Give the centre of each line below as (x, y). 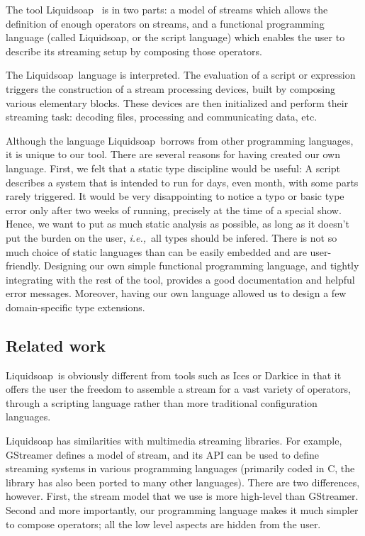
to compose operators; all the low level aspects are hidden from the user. (163, 524)
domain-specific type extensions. (75, 307)
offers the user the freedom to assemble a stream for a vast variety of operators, (178, 389)
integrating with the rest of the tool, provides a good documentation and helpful (180, 279)
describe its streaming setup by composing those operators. (134, 51)
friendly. (23, 266)
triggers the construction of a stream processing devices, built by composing (171, 88)
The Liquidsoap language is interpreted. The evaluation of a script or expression (181, 75)
